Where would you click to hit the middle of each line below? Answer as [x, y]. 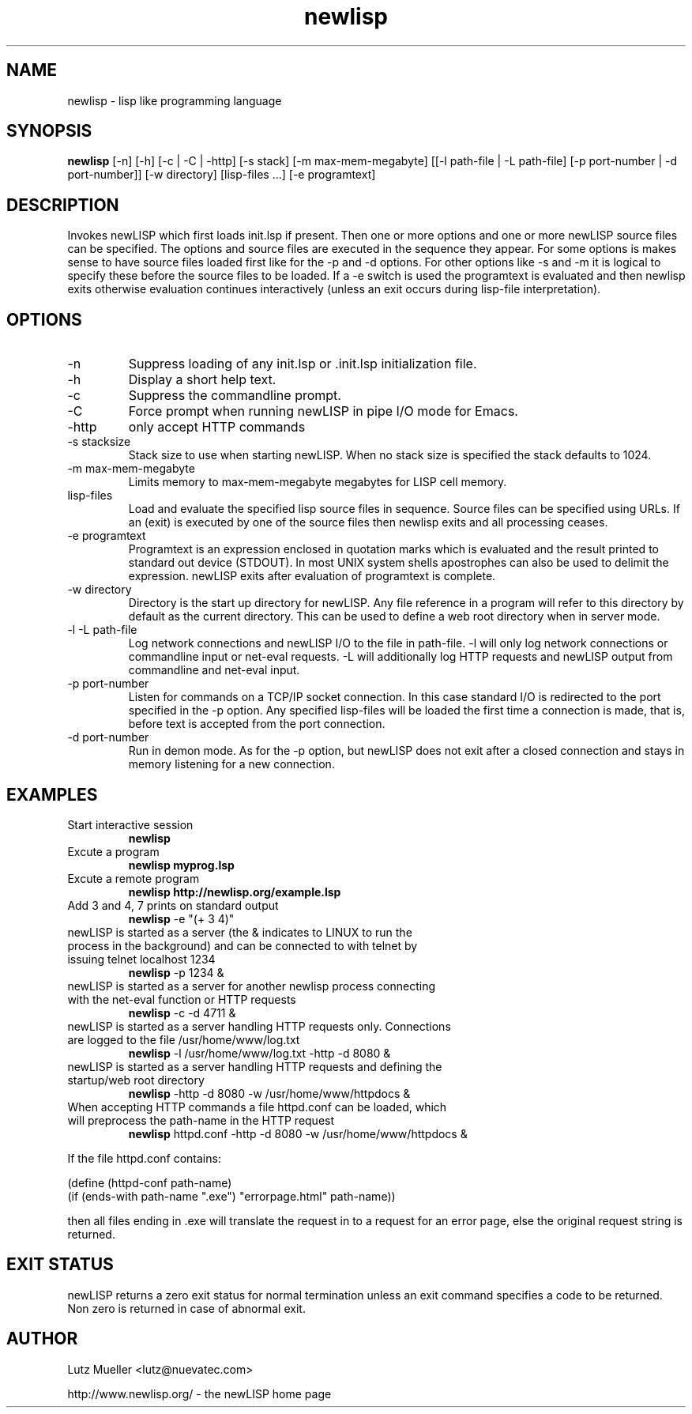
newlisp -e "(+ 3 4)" [181, 918]
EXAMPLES [52, 794]
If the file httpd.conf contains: [144, 1158]
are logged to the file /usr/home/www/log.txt [184, 1039]
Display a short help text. [202, 380]
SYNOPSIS [49, 131]
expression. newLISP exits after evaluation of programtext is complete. [312, 576]
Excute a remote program [134, 878]
